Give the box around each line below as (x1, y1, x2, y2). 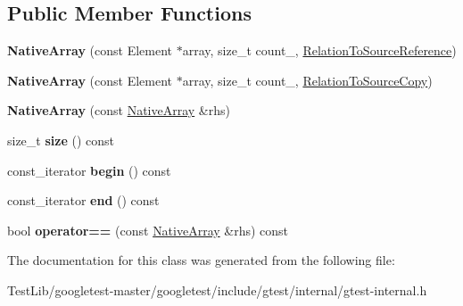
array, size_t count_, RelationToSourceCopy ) (182, 70, 433, 89)
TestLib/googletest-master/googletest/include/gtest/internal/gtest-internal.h (7, 280, 427, 299)
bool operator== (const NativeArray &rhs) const (7, 220, 289, 239)
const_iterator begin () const (7, 161, 171, 179)
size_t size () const (7, 130, 114, 149)
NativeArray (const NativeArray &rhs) (7, 101, 230, 120)
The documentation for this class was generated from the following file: (7, 251, 395, 269)
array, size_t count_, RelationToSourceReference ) (182, 41, 457, 60)
